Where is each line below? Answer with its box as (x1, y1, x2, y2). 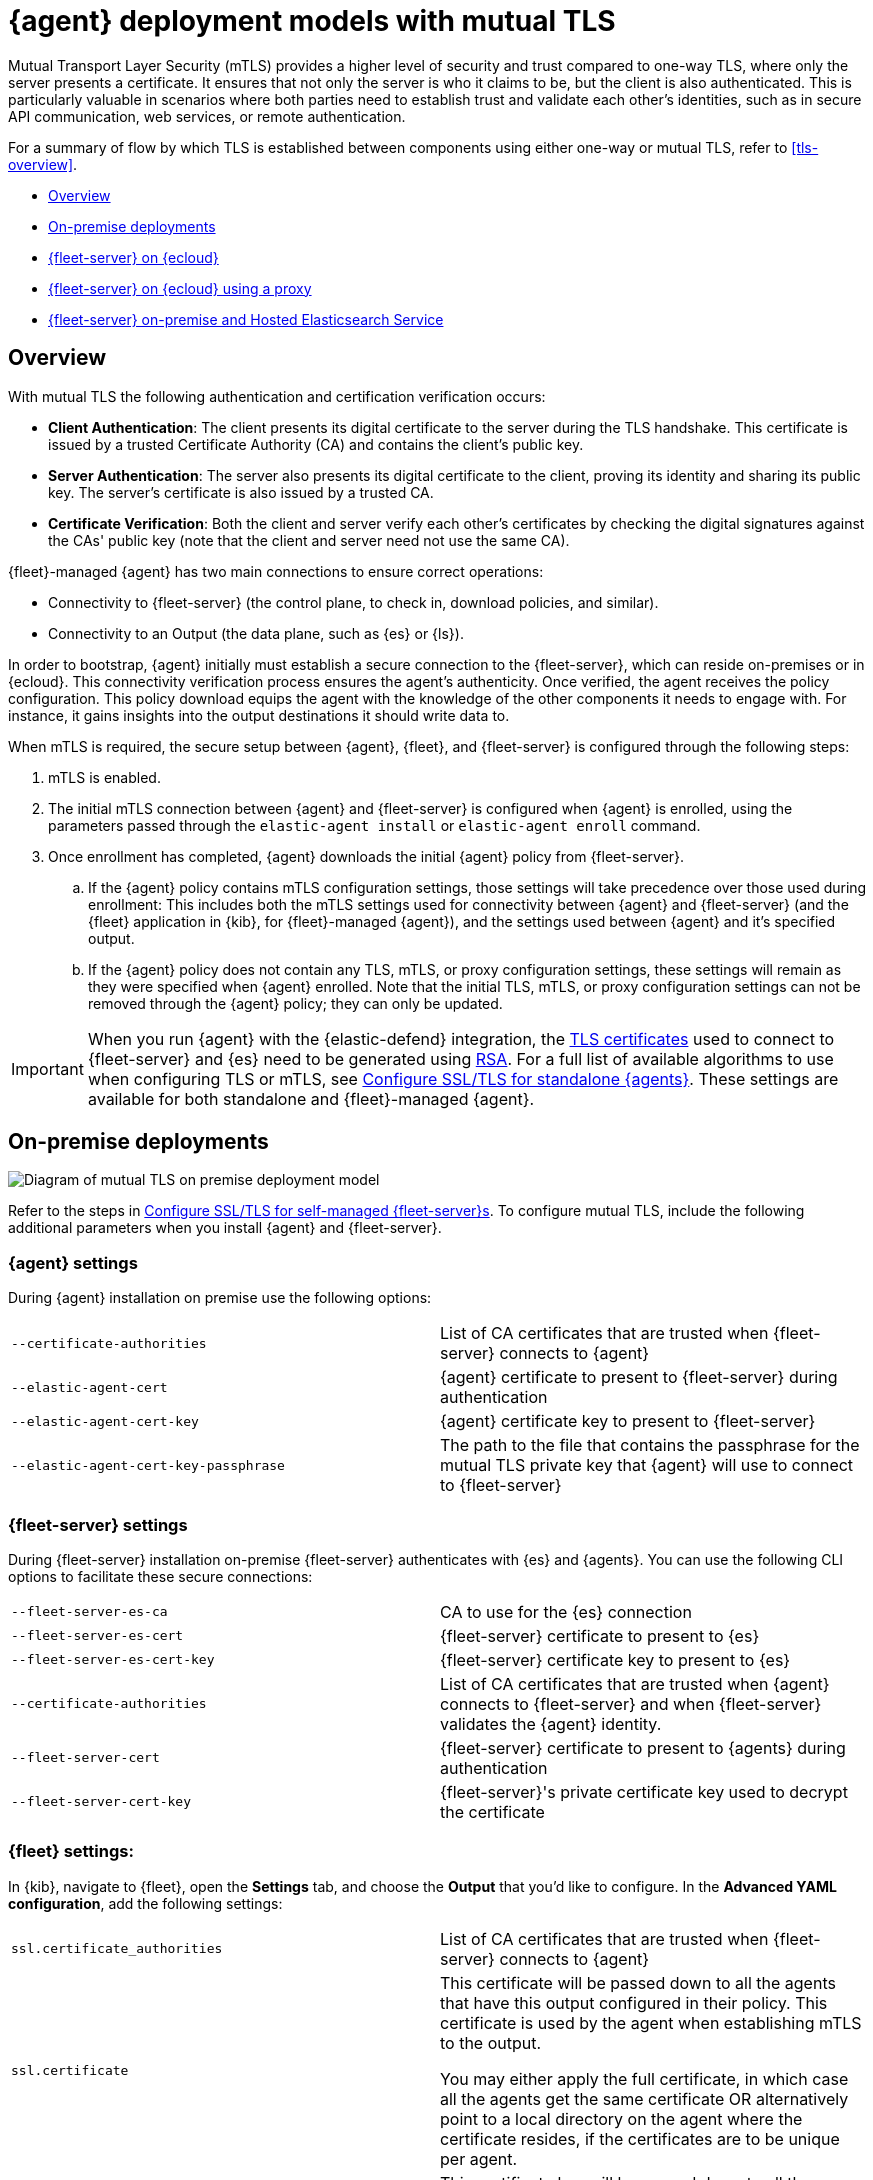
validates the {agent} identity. (440, 1713, 662, 1734)
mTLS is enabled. (48, 768, 161, 786)
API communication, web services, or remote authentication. (8, 107, 406, 125)
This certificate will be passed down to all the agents (440, 1972, 836, 1993)
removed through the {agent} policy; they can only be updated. (88, 994, 503, 1012)
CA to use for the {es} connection (440, 1601, 692, 1622)
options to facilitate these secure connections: (8, 1567, 313, 1585)
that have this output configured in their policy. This (440, 1992, 828, 2013)
